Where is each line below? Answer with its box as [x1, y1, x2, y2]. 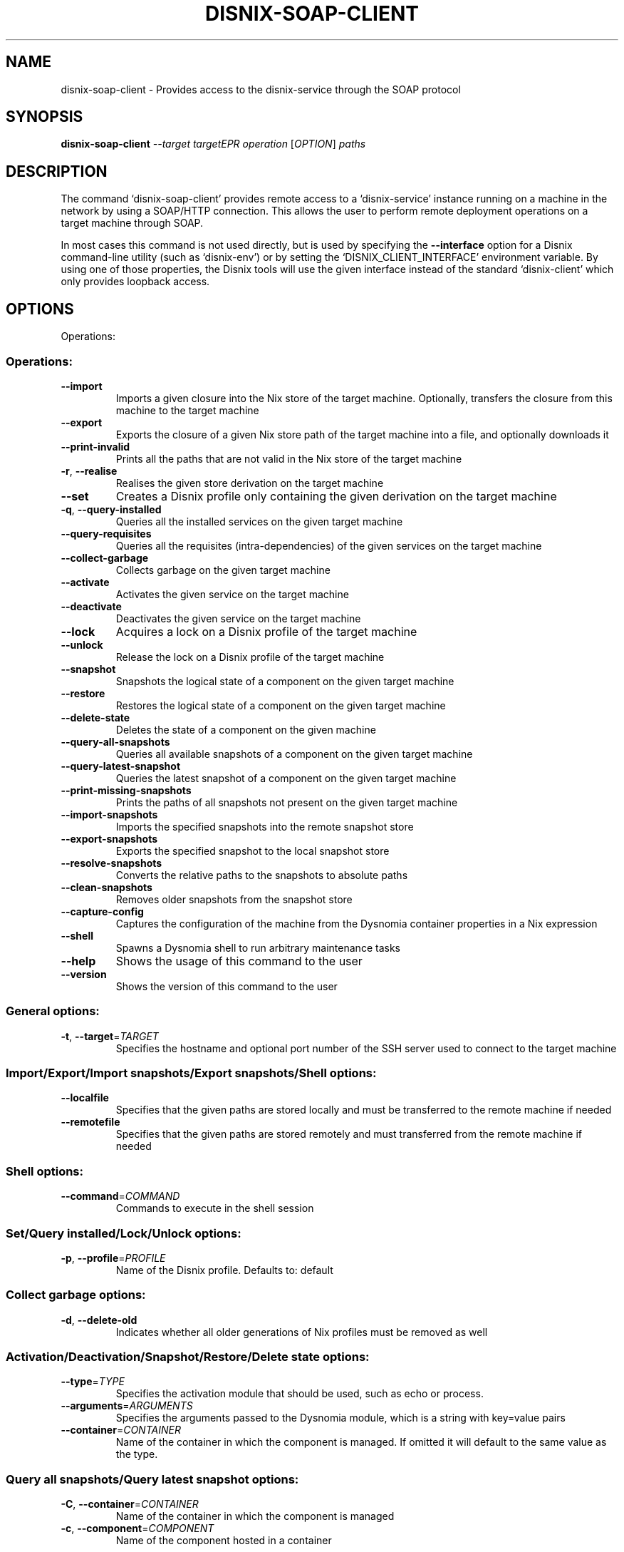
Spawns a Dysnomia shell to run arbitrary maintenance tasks [115, 941, 400, 954]
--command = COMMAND [61, 1190, 180, 1203]
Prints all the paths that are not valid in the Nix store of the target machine [115, 452, 462, 465]
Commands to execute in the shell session [115, 1202, 314, 1215]
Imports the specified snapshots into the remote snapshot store [115, 820, 414, 833]
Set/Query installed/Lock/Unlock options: [6, 1225, 241, 1240]
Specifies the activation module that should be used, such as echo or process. [115, 1387, 484, 1400]
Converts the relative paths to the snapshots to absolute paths [115, 868, 408, 881]
